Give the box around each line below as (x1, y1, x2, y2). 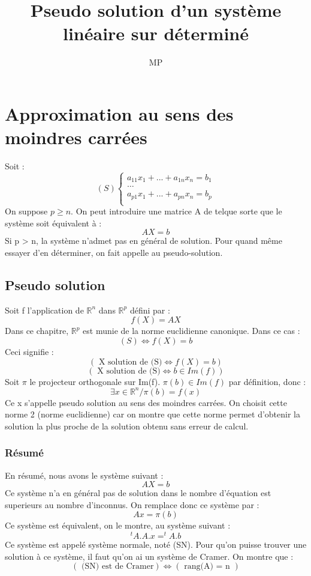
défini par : (129, 303, 170, 316)
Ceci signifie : (5, 345, 54, 357)
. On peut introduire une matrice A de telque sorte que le (71, 205, 282, 217)
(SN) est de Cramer (81, 562, 154, 571)
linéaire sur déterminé (62, 21, 249, 46)
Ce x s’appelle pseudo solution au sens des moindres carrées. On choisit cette (5, 396, 287, 408)
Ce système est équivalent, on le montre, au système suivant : (5, 519, 231, 532)
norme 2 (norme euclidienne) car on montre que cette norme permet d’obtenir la (5, 408, 300, 420)
